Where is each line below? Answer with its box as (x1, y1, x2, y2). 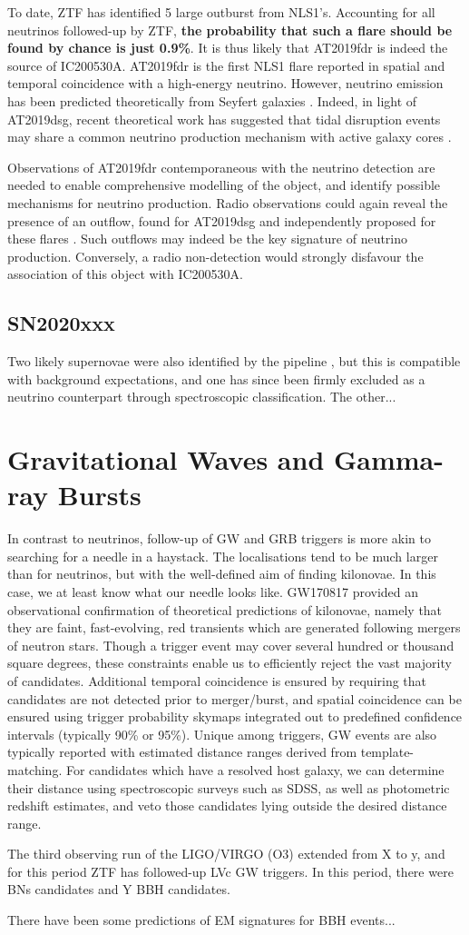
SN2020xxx (7, 309, 115, 337)
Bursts (57, 476, 142, 513)
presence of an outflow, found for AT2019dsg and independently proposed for (7, 211, 436, 230)
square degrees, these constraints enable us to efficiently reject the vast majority (7, 653, 452, 672)
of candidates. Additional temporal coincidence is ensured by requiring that (7, 671, 427, 690)
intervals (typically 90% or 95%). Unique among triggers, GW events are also (7, 724, 437, 743)
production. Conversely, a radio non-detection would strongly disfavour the (7, 246, 424, 265)
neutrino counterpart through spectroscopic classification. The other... (7, 387, 396, 406)
